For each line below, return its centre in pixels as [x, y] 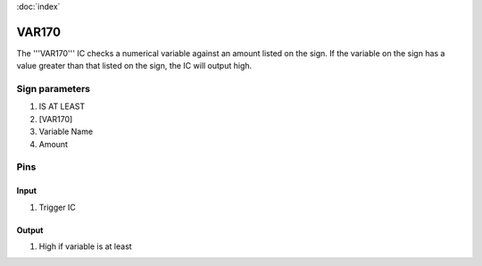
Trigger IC [57, 207]
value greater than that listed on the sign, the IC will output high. [134, 66]
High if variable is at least [86, 246]
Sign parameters [54, 89]
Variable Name [66, 132]
